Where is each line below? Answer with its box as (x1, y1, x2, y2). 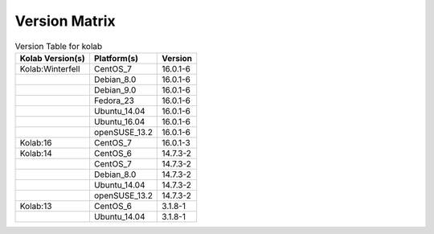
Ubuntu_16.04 (93, 116, 145, 127)
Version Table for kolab (14, 40, 103, 51)
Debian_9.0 (93, 84, 137, 96)
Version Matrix (14, 12, 116, 30)
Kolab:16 (19, 137, 52, 148)
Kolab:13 (19, 200, 52, 211)
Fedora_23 (93, 95, 134, 106)
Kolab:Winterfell (19, 63, 80, 74)
